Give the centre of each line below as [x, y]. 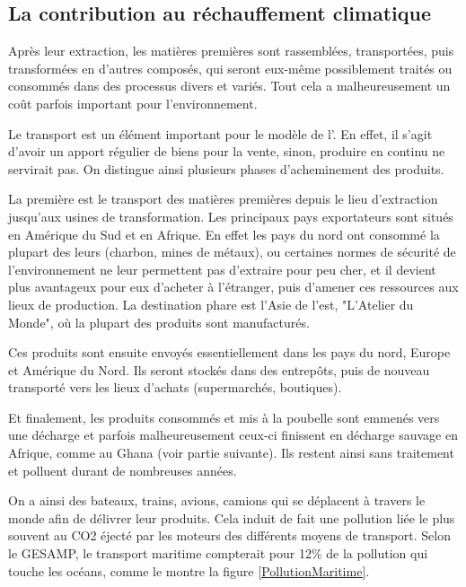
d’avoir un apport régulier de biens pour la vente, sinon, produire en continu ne [227, 151]
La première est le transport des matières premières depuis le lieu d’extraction [223, 199]
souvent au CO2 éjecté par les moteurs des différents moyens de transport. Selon [230, 535]
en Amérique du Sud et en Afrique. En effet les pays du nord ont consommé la [224, 234]
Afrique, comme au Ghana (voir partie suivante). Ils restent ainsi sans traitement [231, 453]
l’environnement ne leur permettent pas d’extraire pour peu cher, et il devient [222, 269]
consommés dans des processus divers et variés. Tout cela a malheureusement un [229, 86]
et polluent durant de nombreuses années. [123, 470]
